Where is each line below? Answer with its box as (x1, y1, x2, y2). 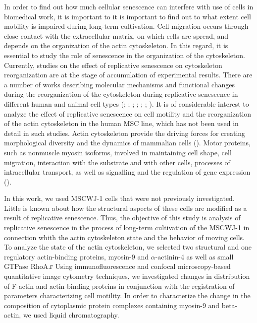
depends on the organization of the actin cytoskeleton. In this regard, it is (4, 40, 228, 51)
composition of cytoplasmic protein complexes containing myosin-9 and (4, 300, 220, 310)
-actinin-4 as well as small (155, 251, 234, 261)
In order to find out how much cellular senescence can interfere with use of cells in (4, 1, 254, 11)
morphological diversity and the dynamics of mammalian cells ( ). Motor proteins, (4, 137, 251, 148)
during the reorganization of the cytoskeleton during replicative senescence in (4, 89, 238, 99)
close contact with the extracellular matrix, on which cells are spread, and (4, 30, 229, 41)
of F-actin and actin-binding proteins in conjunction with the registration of (4, 280, 235, 291)
